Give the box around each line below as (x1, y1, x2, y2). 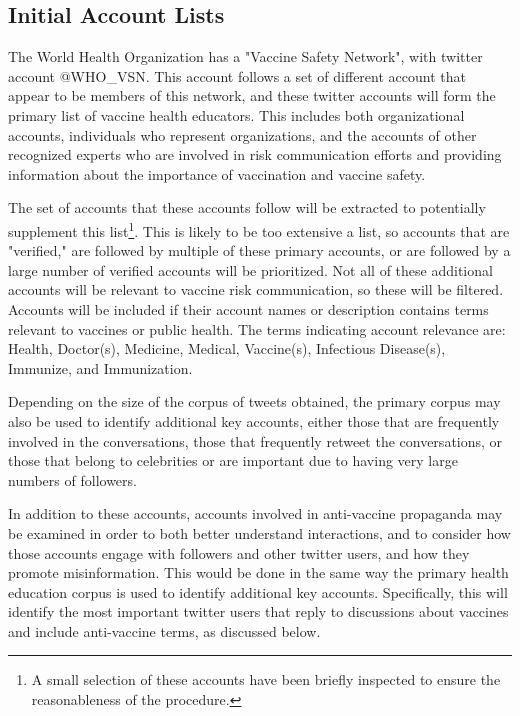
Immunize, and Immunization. (8, 357, 193, 378)
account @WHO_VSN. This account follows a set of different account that (8, 65, 466, 86)
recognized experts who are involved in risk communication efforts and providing (8, 144, 502, 165)
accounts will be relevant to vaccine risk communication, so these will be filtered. (8, 279, 504, 300)
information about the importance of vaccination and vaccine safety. (8, 163, 426, 184)
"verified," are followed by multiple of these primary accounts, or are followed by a (8, 240, 511, 261)
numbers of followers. (8, 469, 137, 490)
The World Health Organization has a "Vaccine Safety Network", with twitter (8, 46, 483, 67)
